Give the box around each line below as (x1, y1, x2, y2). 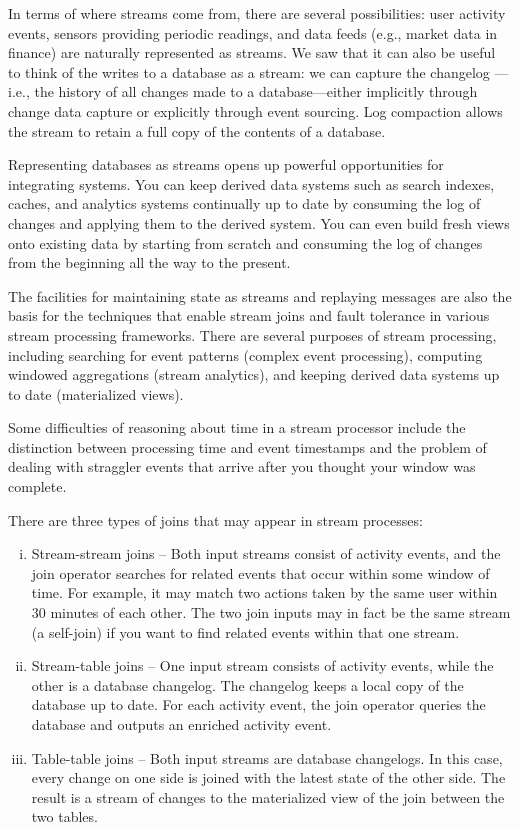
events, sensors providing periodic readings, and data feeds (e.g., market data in (8, 22, 498, 43)
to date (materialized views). (8, 383, 184, 404)
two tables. (31, 806, 98, 827)
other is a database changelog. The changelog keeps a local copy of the (31, 674, 464, 695)
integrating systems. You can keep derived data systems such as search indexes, (8, 173, 495, 194)
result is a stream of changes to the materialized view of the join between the (31, 786, 505, 807)
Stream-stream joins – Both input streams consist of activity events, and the (31, 543, 501, 564)
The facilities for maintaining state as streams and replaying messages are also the (8, 285, 512, 306)
